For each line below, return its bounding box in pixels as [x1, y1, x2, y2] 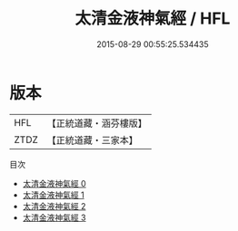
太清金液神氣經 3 [22, 212, 86, 223]
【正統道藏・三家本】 [46, 133, 139, 146]
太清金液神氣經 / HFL [74, 8, 231, 29]
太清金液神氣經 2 [22, 200, 86, 211]
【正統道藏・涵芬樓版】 [46, 117, 148, 130]
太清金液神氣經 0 [22, 178, 86, 188]
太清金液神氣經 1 [22, 189, 84, 200]
